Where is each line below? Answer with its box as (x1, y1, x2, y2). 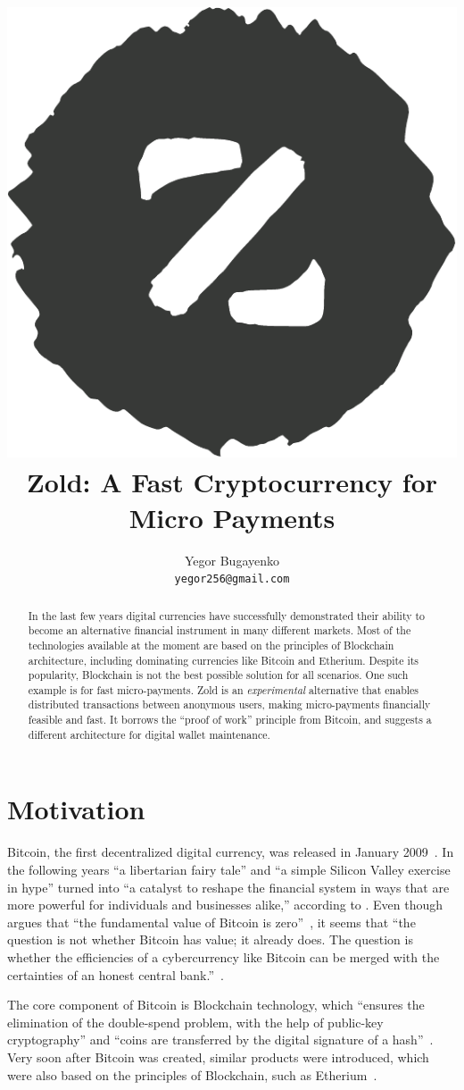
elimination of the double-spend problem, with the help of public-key (7, 1012, 384, 1031)
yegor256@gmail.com (174, 573, 290, 586)
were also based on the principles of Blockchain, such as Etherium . (7, 1065, 377, 1084)
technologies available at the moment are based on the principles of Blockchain (28, 637, 394, 652)
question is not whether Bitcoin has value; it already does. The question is (7, 930, 413, 949)
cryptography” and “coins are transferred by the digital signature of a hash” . (7, 1030, 434, 1049)
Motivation (7, 791, 145, 827)
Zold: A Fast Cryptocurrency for (26, 464, 438, 500)
